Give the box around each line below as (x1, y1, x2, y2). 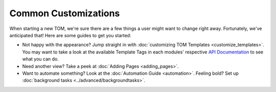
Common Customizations (9, 8, 120, 19)
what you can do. (22, 56, 59, 62)
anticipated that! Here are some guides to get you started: (9, 32, 131, 38)
